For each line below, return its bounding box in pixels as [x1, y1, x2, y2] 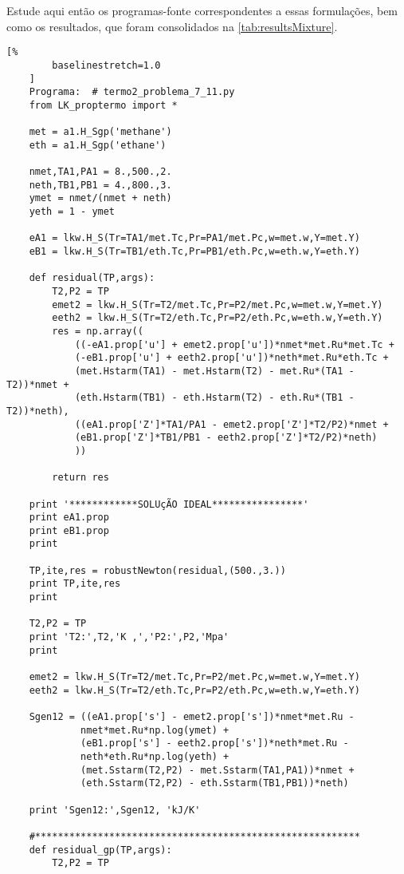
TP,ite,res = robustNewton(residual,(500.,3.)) [29, 564, 286, 576]
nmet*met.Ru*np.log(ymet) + [80, 724, 229, 736]
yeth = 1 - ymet [29, 206, 116, 218]
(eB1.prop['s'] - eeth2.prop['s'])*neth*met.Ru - [80, 738, 349, 749]
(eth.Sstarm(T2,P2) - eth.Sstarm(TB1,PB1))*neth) [80, 777, 349, 789]
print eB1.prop [29, 524, 109, 536]
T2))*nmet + [6, 378, 69, 390]
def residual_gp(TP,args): [29, 844, 172, 856]
